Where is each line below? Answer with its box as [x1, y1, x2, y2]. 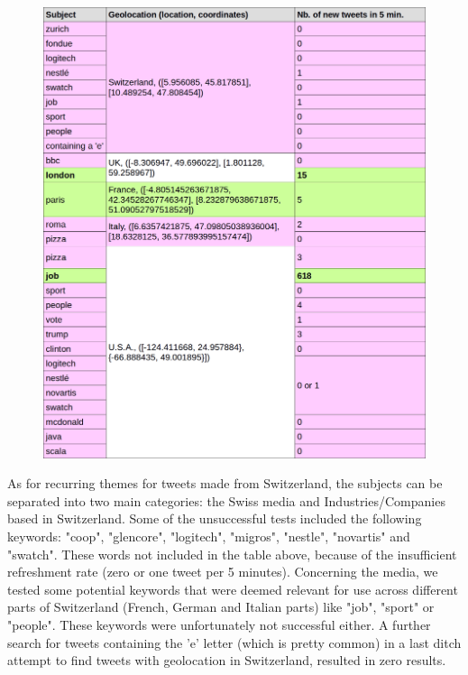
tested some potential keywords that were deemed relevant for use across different [7, 579, 458, 598]
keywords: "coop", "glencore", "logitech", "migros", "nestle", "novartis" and [7, 527, 410, 546]
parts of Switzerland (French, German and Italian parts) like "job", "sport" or [7, 597, 435, 616]
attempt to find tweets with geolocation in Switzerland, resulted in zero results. [7, 651, 446, 670]
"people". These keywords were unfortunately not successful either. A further [7, 615, 431, 634]
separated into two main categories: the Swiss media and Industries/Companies [7, 491, 445, 510]
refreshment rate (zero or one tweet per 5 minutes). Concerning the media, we [7, 562, 438, 581]
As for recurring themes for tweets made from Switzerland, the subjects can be [7, 474, 443, 493]
